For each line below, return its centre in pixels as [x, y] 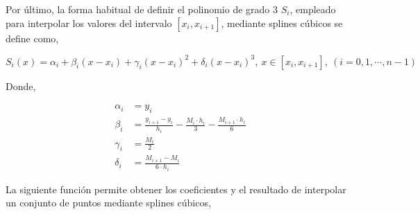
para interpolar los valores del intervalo [89, 23]
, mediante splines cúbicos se [282, 23]
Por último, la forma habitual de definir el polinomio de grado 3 [142, 9]
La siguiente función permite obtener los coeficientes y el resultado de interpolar [176, 189]
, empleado [313, 9]
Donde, [21, 86]
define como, [32, 38]
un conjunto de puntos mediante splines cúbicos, [108, 203]
